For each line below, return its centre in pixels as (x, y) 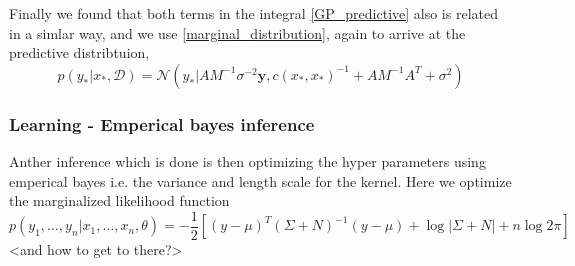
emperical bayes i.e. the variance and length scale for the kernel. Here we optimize (260, 180)
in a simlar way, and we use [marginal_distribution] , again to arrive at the (237, 32)
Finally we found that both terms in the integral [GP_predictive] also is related (253, 13)
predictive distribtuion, (79, 52)
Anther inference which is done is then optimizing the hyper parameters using (247, 161)
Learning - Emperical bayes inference (162, 123)
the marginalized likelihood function (119, 200)
